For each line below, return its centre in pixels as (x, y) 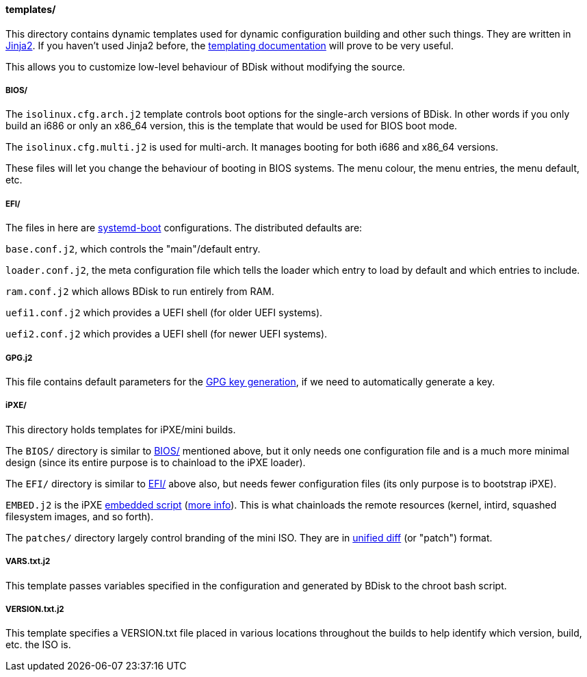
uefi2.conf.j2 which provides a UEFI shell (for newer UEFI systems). (167, 334)
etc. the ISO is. (38, 645)
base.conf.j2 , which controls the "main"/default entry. (133, 249)
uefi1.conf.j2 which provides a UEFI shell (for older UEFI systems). (164, 313)
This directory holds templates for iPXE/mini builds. (121, 429)
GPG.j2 (19, 358)
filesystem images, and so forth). (80, 516)
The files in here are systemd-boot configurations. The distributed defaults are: (184, 228)
